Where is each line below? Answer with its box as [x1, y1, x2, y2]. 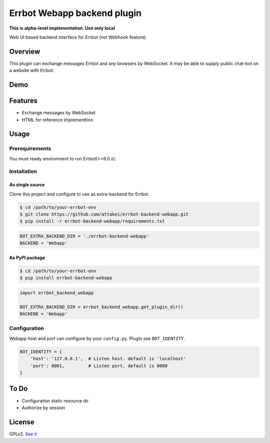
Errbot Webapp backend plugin [9, 8, 142, 19]
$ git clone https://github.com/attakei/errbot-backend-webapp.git [19, 211, 189, 217]
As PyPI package [9, 255, 45, 261]
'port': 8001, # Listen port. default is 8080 [30, 363, 167, 368]
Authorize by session [21, 404, 65, 410]
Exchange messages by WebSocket [21, 110, 96, 116]
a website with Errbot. [9, 68, 54, 74]
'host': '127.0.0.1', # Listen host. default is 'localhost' [30, 356, 186, 362]
